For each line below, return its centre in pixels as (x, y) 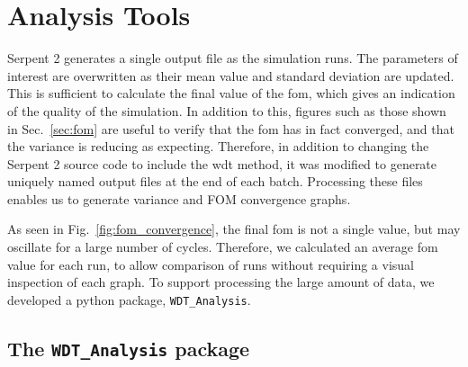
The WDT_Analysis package (129, 348)
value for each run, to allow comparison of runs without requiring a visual (211, 264)
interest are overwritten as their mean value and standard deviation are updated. (231, 75)
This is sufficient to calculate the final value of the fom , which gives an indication (231, 93)
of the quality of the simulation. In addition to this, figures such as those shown (227, 110)
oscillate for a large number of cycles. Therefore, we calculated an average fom (223, 247)
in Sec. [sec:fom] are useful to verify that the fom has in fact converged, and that (231, 128)
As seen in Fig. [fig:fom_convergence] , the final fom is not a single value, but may (234, 229)
